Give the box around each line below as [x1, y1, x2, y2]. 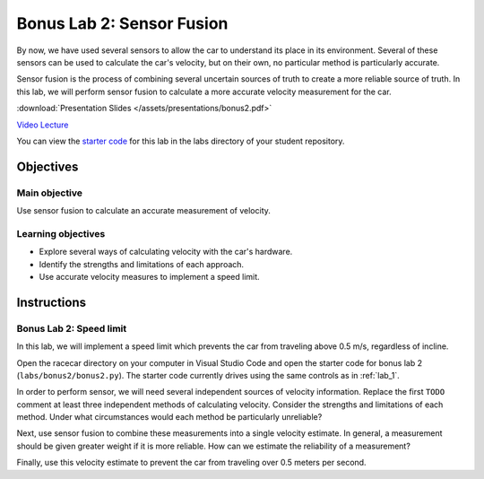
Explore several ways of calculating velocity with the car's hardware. [39, 247, 293, 257]
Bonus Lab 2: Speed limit [16, 322, 127, 335]
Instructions [16, 294, 87, 309]
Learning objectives [16, 227, 106, 239]
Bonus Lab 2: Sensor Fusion [16, 13, 229, 33]
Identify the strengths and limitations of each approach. [39, 258, 245, 269]
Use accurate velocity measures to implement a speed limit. [39, 271, 260, 282]
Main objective [16, 187, 83, 199]
